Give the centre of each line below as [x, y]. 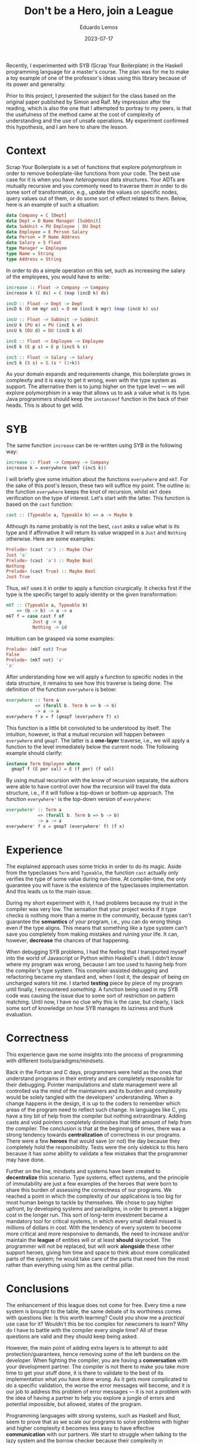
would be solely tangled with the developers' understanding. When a [89, 1097]
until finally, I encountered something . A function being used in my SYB [92, 989]
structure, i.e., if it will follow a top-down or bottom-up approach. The [90, 793]
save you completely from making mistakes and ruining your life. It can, [92, 934]
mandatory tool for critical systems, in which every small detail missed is [94, 1221]
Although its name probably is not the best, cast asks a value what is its [93, 526]
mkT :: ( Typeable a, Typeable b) [47, 605]
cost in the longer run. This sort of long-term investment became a [87, 1215]
